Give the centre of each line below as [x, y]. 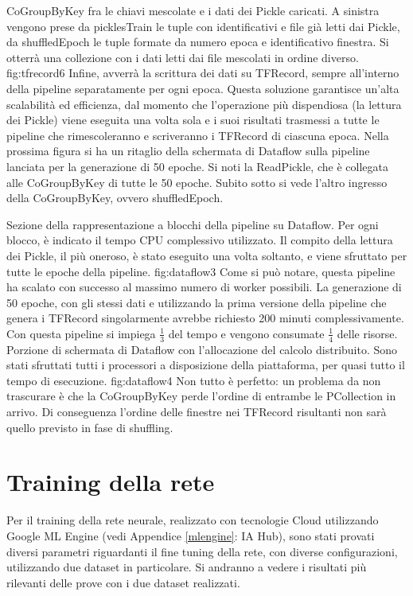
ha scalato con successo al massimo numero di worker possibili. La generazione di [204, 287]
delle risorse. [367, 333]
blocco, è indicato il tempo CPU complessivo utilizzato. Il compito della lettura [200, 240]
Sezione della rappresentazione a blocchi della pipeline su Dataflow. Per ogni [193, 224]
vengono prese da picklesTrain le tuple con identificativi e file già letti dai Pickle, [203, 26]
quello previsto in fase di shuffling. [90, 427]
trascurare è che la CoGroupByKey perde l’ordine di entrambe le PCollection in [201, 396]
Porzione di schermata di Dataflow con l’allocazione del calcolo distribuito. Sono [202, 349]
